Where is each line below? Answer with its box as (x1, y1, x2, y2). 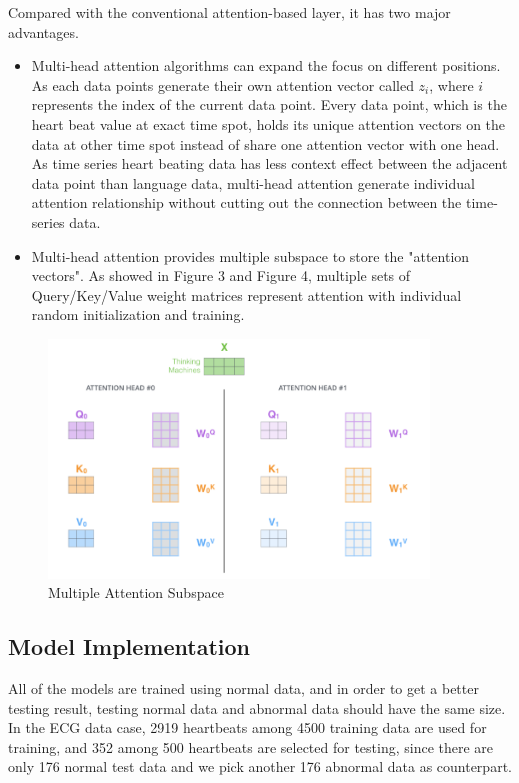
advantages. (8, 21, 79, 42)
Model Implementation (8, 631, 251, 662)
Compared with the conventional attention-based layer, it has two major (8, 2, 451, 22)
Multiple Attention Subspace (48, 582, 224, 603)
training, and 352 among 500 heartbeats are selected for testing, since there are (8, 736, 494, 757)
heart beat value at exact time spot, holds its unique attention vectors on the (31, 113, 506, 134)
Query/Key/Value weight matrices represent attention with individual (31, 284, 462, 305)
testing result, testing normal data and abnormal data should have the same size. (8, 697, 506, 718)
